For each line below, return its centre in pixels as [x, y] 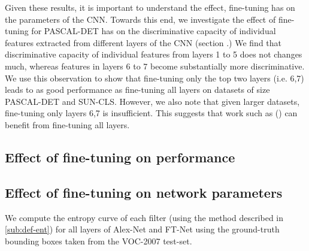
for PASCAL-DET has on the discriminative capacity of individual [154, 31]
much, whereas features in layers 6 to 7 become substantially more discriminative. [155, 66]
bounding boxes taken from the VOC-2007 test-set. [99, 241]
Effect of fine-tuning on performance [120, 157]
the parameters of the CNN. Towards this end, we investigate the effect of [140, 19]
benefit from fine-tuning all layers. [67, 124]
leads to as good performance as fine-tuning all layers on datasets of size [137, 90]
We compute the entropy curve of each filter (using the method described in [144, 217]
